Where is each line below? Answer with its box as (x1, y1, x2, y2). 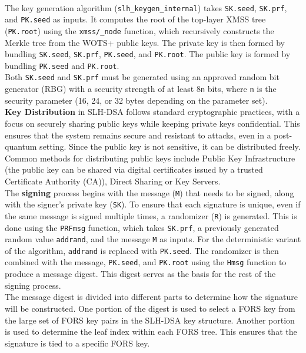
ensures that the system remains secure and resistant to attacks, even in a (5, 128, 271, 141)
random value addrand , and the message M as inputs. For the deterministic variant (5, 233, 301, 245)
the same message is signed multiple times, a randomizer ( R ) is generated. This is (5, 209, 297, 222)
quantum (5, 140, 37, 153)
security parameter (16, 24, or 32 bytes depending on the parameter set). (5, 94, 268, 106)
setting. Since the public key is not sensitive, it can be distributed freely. (39, 140, 301, 153)
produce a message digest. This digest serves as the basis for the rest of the (5, 268, 276, 280)
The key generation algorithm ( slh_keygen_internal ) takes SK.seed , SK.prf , (5, 1, 287, 14)
